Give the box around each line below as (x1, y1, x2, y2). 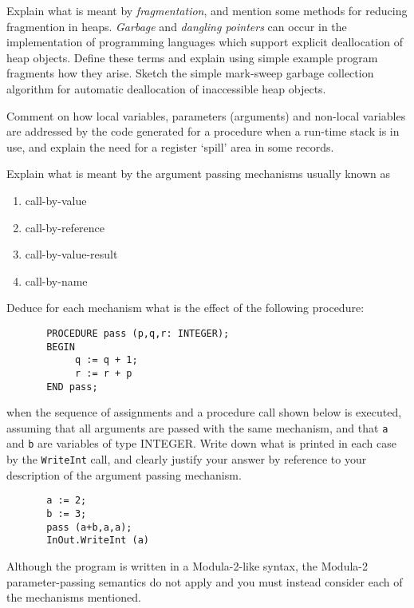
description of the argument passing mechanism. (6, 466, 242, 483)
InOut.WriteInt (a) (46, 535, 149, 547)
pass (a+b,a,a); (46, 521, 132, 533)
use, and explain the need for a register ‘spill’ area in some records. (6, 138, 334, 155)
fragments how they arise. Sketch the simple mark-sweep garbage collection (6, 65, 374, 81)
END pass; (46, 381, 98, 393)
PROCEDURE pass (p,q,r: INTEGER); (46, 327, 230, 339)
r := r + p (74, 367, 132, 379)
